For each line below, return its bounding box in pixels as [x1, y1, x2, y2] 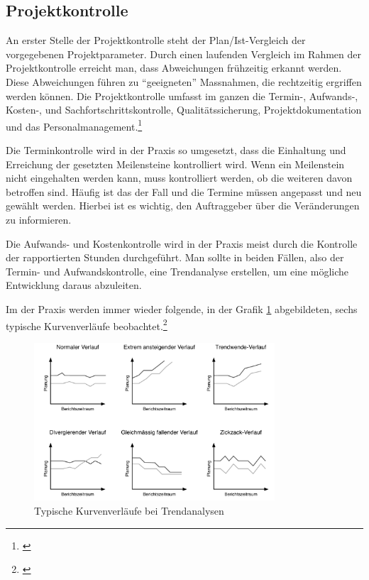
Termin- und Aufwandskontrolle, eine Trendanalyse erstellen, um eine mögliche [6, 263, 348, 278]
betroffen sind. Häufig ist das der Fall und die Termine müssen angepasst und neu [6, 184, 362, 199]
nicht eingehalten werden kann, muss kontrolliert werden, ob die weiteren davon [6, 170, 353, 185]
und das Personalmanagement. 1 [6, 116, 143, 133]
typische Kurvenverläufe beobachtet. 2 [6, 316, 167, 333]
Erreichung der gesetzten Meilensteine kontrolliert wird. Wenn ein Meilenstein [6, 156, 345, 171]
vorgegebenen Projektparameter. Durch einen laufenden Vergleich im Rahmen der [6, 46, 361, 61]
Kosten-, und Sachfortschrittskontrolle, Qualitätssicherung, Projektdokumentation [6, 102, 362, 117]
